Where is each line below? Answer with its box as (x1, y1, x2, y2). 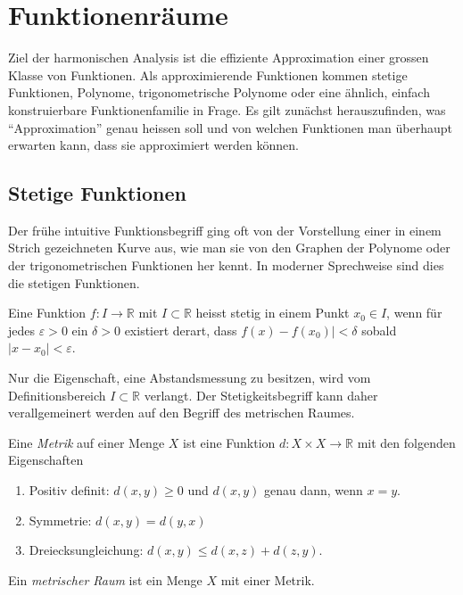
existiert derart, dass (124, 320, 237, 339)
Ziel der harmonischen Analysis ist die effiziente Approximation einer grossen (8, 48, 429, 67)
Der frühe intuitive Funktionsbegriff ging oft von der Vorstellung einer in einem (8, 220, 442, 239)
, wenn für (386, 303, 442, 322)
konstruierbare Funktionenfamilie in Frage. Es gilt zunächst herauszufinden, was (8, 100, 446, 119)
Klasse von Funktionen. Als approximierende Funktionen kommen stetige (8, 65, 408, 84)
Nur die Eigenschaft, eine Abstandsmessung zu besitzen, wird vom (8, 368, 371, 387)
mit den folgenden (357, 433, 456, 451)
